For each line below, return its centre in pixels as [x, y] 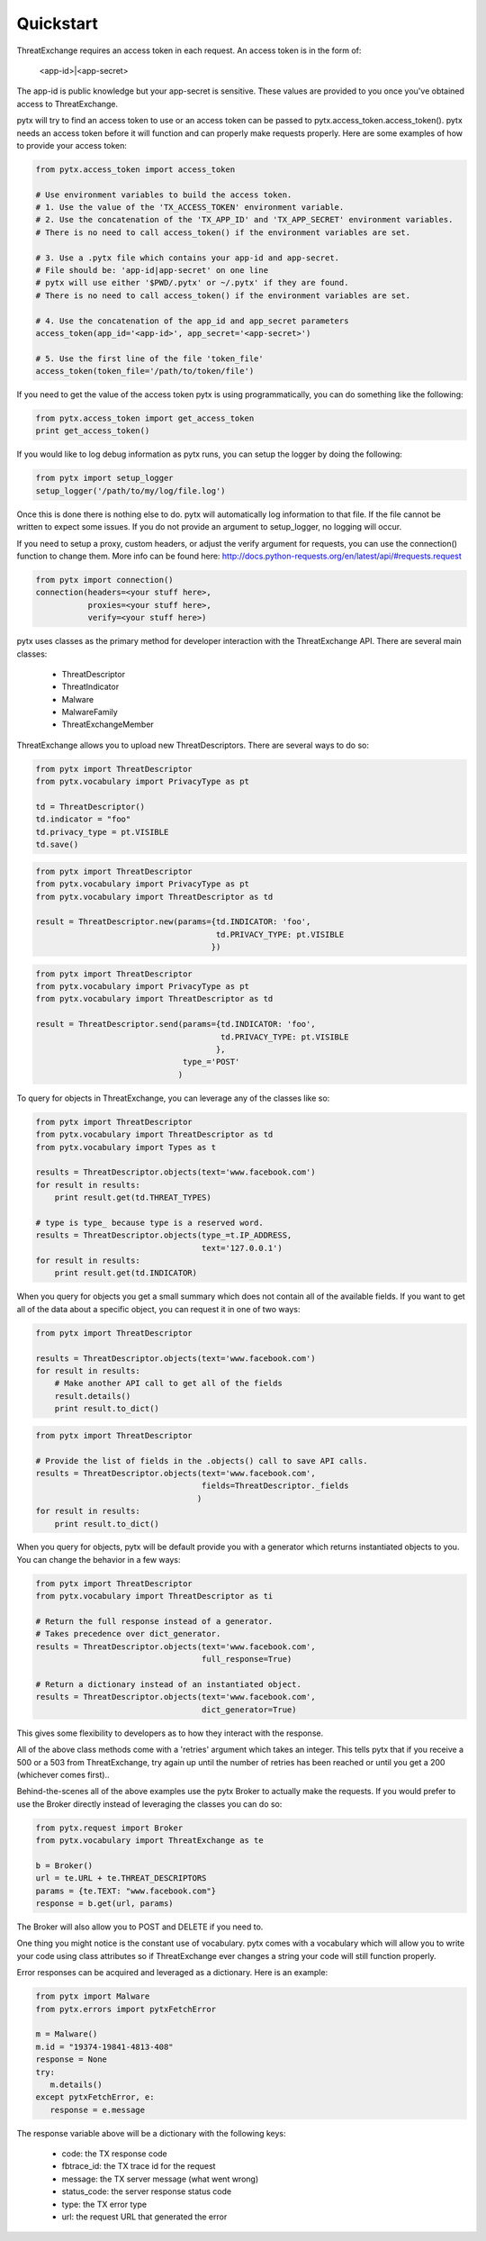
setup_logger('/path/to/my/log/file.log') [130, 490]
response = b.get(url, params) [105, 1904]
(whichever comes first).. [63, 1774]
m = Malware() [67, 2034]
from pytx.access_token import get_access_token [145, 418]
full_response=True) [247, 1659]
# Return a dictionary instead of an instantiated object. [168, 1684]
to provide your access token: [72, 145]
